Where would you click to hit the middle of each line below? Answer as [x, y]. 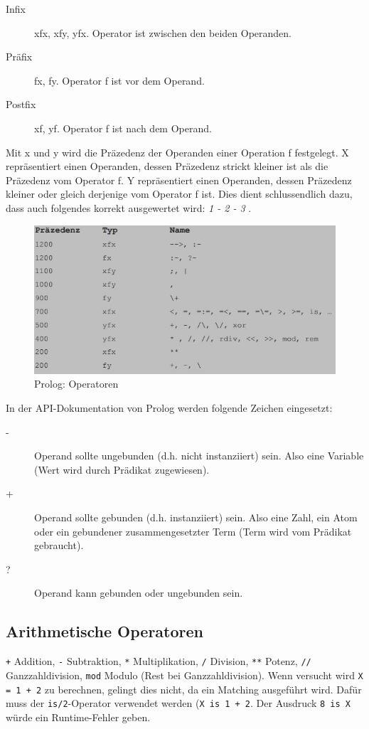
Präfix [19, 57]
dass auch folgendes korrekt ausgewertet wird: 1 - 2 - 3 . [129, 207]
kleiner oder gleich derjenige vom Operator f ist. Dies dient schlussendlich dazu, [179, 194]
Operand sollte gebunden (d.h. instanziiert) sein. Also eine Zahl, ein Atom [196, 517]
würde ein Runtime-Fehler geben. [78, 717]
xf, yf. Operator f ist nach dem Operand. [123, 128]
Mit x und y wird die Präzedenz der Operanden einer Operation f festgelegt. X [177, 152]
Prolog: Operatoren [76, 384]
